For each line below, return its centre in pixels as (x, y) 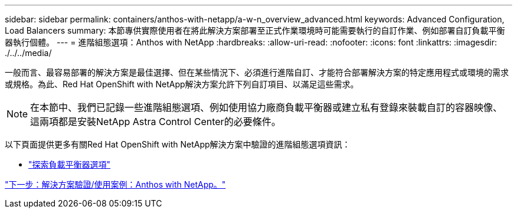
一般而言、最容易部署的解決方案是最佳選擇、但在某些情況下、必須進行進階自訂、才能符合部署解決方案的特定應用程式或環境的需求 (257, 72)
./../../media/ (28, 53)
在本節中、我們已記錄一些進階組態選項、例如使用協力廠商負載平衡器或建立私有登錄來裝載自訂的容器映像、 (266, 107)
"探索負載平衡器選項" (70, 164)
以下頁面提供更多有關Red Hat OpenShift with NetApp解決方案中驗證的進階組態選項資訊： (178, 144)
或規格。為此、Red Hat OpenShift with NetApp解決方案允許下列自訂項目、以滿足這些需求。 (182, 84)
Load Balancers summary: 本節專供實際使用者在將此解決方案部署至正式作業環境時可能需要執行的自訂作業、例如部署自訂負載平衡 (255, 30)
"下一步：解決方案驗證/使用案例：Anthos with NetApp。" (115, 184)
